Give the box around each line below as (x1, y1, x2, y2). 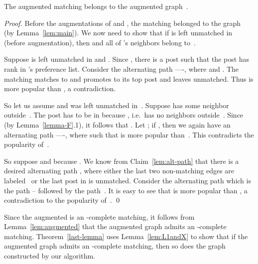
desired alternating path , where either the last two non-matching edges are (4, 165, 235, 176)
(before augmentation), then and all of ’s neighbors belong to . (4, 37, 196, 47)
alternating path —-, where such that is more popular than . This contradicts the (4, 129, 254, 139)
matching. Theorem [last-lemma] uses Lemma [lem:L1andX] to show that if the (4, 231, 248, 241)
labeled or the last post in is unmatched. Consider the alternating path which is (4, 175, 251, 185)
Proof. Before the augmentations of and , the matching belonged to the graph (4, 17, 241, 28)
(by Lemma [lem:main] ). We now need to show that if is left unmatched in (4, 27, 233, 38)
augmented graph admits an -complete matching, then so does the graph (4, 241, 226, 251)
